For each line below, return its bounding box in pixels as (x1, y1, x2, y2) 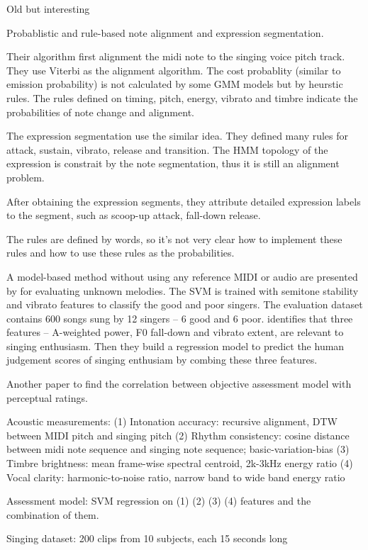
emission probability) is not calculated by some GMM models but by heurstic (6, 77, 343, 91)
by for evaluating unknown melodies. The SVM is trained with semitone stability (6, 283, 359, 298)
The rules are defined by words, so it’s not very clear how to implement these (6, 231, 342, 246)
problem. (6, 169, 45, 184)
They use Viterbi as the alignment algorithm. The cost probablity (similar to (6, 62, 341, 77)
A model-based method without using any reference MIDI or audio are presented (6, 269, 358, 284)
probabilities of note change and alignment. (6, 104, 194, 119)
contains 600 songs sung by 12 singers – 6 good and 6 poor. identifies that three (6, 310, 353, 325)
